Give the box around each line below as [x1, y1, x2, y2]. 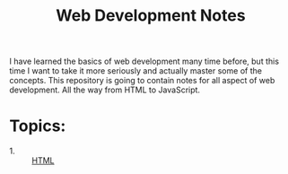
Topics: [9, 116, 66, 136]
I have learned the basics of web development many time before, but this [9, 56, 280, 67]
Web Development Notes [56, 5, 246, 26]
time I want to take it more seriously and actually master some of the [9, 65, 263, 76]
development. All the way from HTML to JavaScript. [9, 84, 200, 95]
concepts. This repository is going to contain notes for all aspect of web [9, 75, 275, 86]
